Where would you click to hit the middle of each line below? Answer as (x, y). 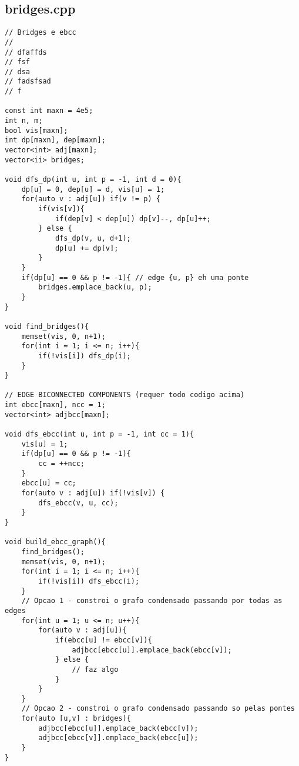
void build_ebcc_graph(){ (55, 542)
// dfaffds (26, 52)
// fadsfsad (28, 81)
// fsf (17, 62)
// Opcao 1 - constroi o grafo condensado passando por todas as (152, 601)
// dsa (17, 71)
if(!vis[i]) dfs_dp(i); (85, 356)
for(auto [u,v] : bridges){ (76, 719)
